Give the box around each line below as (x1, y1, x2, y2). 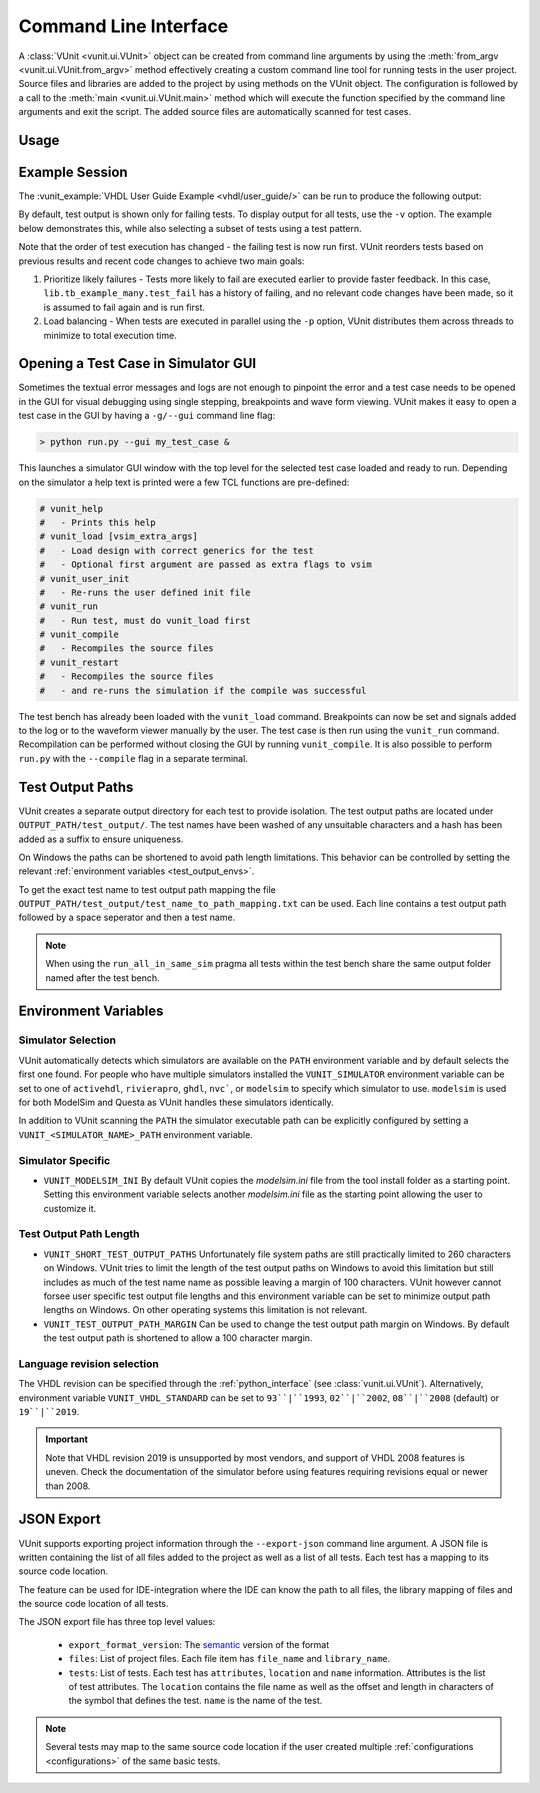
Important (45, 1433, 89, 1445)
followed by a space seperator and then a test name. (18, 911, 236, 924)
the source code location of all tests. (18, 1598, 169, 1610)
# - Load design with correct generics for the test (39, 545, 314, 556)
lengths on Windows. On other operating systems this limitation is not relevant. (43, 1304, 368, 1316)
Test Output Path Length (18, 1227, 140, 1241)
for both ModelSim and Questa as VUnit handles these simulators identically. (18, 1096, 334, 1108)
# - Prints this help (39, 516, 157, 528)
